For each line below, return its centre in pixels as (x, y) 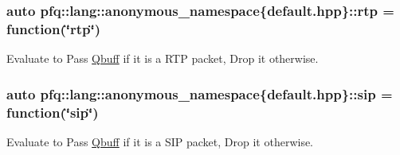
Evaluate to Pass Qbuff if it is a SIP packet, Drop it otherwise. (160, 141)
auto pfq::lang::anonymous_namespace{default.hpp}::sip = (200, 93)
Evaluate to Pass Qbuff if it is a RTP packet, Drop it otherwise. (163, 58)
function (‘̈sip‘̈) (53, 112)
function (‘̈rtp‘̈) (53, 28)
